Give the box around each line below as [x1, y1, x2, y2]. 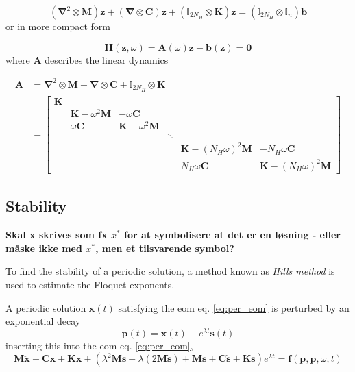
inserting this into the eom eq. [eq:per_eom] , [5, 338, 193, 352]
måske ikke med [5, 240, 82, 255]
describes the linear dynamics [45, 52, 169, 66]
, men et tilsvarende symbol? [95, 240, 234, 255]
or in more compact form [5, 19, 110, 33]
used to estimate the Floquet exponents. [5, 277, 175, 291]
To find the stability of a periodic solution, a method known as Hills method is [5, 264, 335, 278]
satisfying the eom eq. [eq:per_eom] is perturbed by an [118, 300, 350, 314]
